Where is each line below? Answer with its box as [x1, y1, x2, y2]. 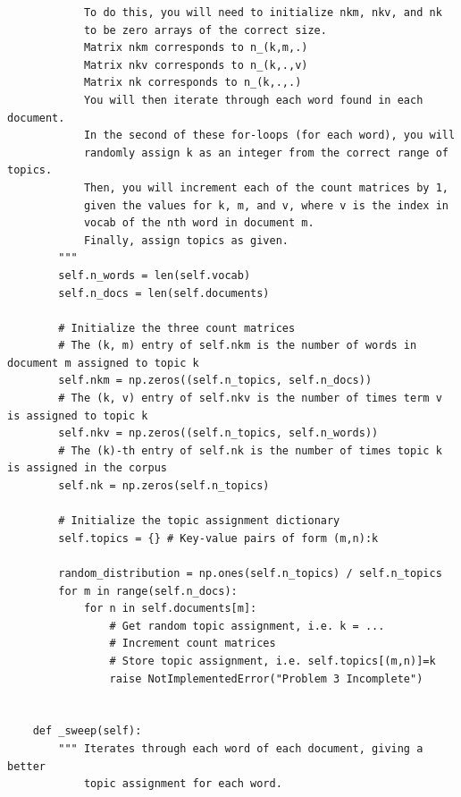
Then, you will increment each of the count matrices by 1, [83, 181, 448, 194]
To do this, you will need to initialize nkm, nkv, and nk [83, 6, 442, 19]
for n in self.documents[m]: [83, 602, 257, 615]
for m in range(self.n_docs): [58, 584, 238, 598]
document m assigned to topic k [7, 356, 199, 369]
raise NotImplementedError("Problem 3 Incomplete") [109, 672, 423, 685]
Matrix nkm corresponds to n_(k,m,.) [83, 41, 308, 55]
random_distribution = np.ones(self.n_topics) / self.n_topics [58, 567, 442, 580]
